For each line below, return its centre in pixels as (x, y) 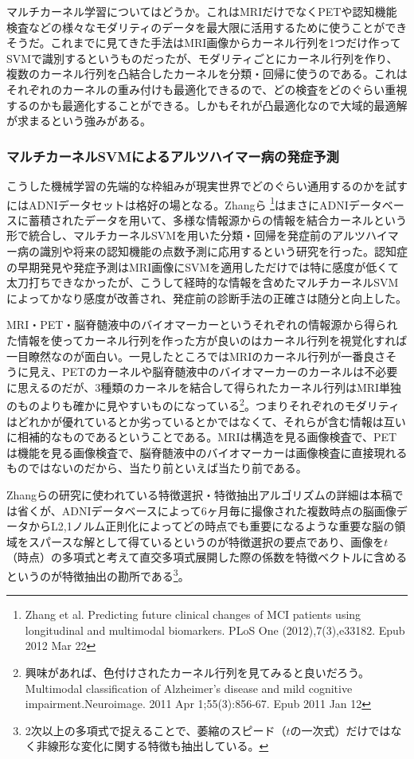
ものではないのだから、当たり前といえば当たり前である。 (157, 468)
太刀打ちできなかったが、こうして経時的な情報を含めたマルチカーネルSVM (203, 282)
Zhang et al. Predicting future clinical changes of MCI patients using (193, 614)
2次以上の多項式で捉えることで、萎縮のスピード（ (156, 730)
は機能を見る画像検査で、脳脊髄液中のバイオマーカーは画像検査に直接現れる (207, 452)
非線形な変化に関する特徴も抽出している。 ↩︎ (152, 746)
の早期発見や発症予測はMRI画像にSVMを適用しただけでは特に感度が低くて (203, 266)
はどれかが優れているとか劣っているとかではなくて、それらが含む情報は (195, 421)
